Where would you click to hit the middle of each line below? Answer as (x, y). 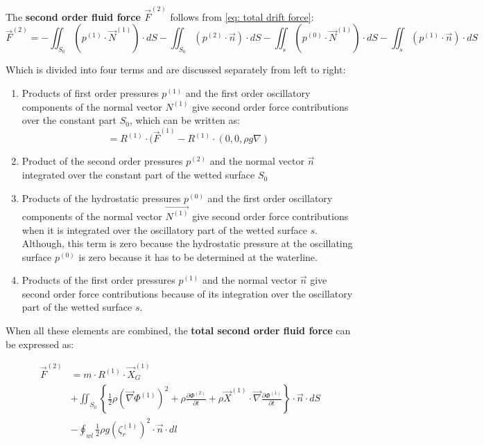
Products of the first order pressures (98, 280)
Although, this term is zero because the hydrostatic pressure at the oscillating (187, 243)
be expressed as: (40, 344)
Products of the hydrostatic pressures (101, 198)
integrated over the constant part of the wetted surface (138, 175)
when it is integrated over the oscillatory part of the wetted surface (164, 229)
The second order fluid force (73, 16)
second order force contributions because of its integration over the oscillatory (187, 293)
